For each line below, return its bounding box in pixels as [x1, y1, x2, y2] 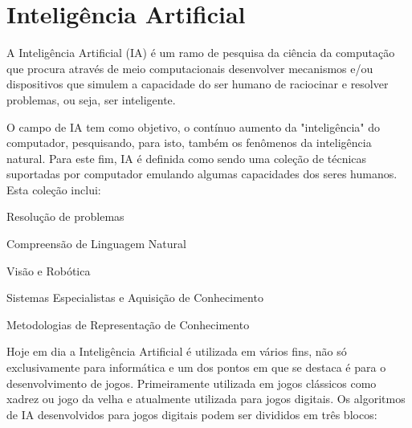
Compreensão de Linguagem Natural [6, 235, 186, 252]
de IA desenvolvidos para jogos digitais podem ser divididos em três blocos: [6, 406, 377, 422]
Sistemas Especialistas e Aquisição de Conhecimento [6, 289, 263, 306]
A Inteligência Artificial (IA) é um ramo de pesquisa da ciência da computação [6, 44, 395, 61]
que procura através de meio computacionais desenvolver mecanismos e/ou [6, 59, 373, 76]
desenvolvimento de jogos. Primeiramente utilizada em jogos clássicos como [6, 374, 377, 391]
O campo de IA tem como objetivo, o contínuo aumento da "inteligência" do [6, 118, 381, 135]
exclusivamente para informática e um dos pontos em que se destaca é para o [6, 359, 386, 376]
